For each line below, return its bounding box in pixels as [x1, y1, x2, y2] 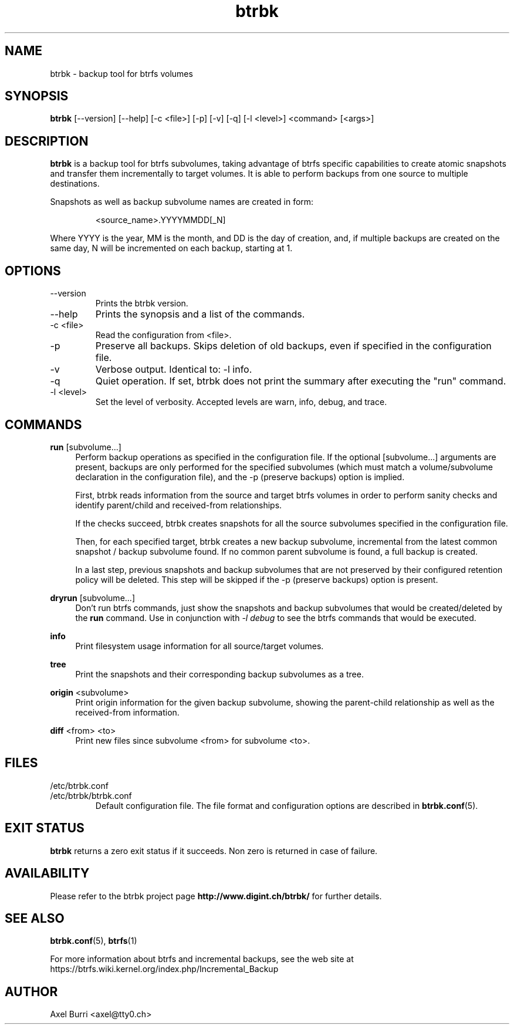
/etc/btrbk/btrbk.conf [50, 790, 132, 801]
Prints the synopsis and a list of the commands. [95, 308, 305, 320]
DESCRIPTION [5, 133, 89, 149]
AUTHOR [5, 984, 58, 999]
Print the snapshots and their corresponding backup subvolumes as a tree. [75, 669, 364, 679]
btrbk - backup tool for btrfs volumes [50, 68, 193, 79]
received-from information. [75, 707, 180, 717]
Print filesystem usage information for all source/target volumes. [75, 640, 324, 651]
